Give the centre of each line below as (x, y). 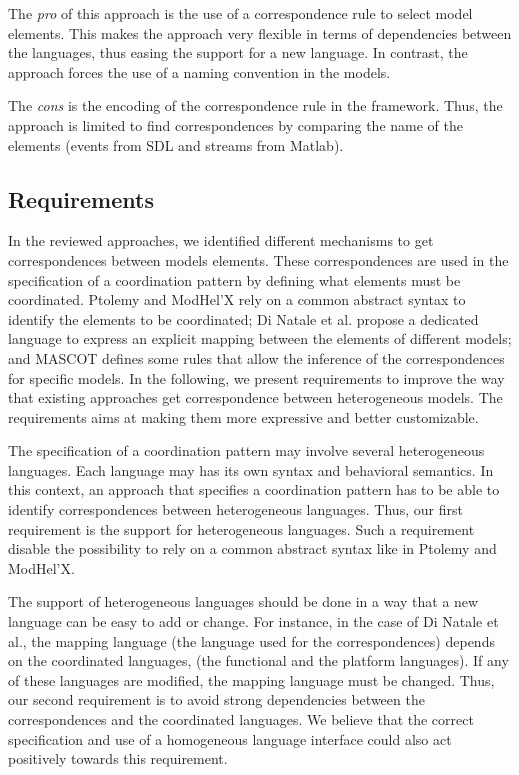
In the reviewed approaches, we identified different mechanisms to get (221, 240)
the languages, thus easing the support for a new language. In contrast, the (238, 52)
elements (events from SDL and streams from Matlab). (176, 144)
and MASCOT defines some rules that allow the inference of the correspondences (256, 357)
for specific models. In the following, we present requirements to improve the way (256, 377)
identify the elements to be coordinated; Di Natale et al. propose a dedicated (243, 318)
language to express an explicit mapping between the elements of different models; (260, 338)
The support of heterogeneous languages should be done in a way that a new (243, 601)
